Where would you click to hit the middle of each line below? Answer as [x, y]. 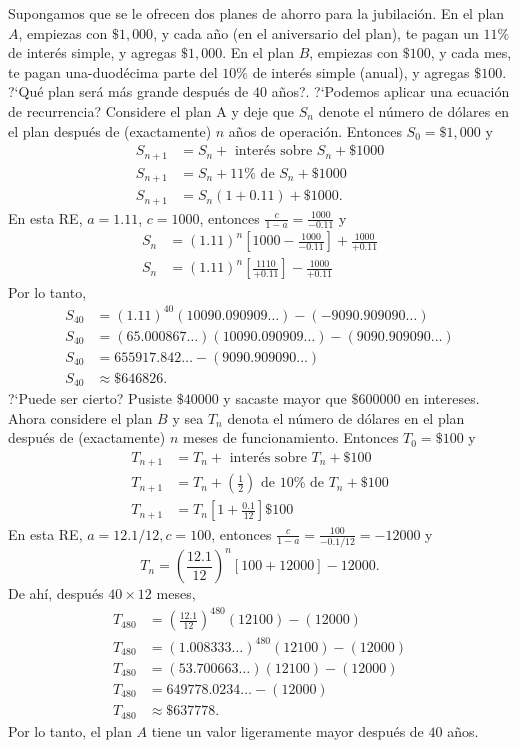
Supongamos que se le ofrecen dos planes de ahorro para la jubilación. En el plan [256, 13]
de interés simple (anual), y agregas [361, 71]
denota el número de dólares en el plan [346, 417]
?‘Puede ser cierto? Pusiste [90, 398]
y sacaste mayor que [285, 398]
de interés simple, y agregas [92, 52]
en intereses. [442, 398]
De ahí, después [56, 593]
